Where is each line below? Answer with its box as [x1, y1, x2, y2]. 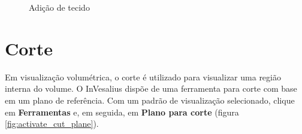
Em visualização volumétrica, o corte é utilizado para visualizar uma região [5, 70, 281, 83]
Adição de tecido [29, 1, 90, 13]
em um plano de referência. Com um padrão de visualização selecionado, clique [5, 94, 295, 106]
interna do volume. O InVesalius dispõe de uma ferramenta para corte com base [5, 82, 297, 95]
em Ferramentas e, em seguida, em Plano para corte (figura [5, 105, 239, 118]
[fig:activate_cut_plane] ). [5, 117, 99, 130]
